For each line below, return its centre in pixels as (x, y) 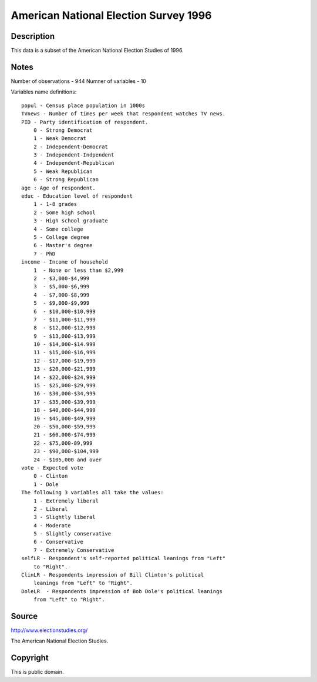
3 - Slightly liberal (65, 517)
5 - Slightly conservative (72, 534)
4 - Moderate (52, 525)
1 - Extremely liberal (66, 501)
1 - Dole (46, 484)
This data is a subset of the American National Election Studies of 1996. (97, 51)
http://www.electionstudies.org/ (49, 630)
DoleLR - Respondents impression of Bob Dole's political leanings (122, 591)
